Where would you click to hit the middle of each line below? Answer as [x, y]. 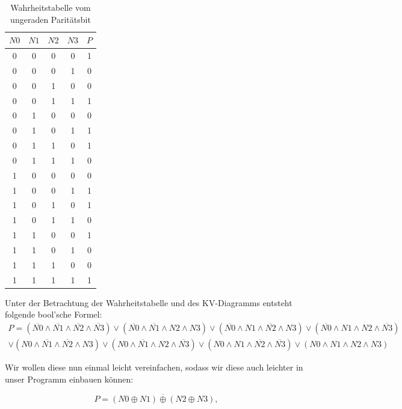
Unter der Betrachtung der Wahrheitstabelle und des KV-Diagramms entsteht [149, 302]
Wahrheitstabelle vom [51, 7]
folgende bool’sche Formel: [54, 314]
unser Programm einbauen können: [69, 379]
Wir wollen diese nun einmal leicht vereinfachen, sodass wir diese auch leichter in [154, 367]
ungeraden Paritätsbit [51, 19]
